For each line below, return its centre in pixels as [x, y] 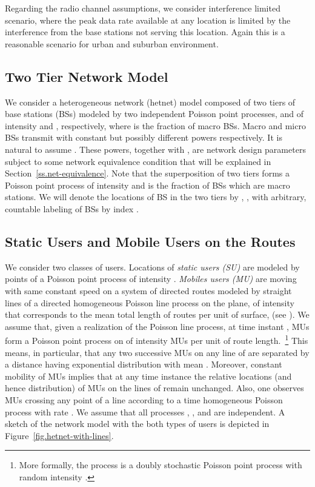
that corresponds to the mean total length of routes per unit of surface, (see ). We [157, 314]
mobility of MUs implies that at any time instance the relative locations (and [148, 376]
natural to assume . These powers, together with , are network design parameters [155, 149]
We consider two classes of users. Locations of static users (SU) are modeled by [152, 267]
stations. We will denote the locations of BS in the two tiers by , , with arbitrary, [156, 197]
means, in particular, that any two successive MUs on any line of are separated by [157, 352]
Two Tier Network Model [87, 76]
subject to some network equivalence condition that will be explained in [138, 161]
